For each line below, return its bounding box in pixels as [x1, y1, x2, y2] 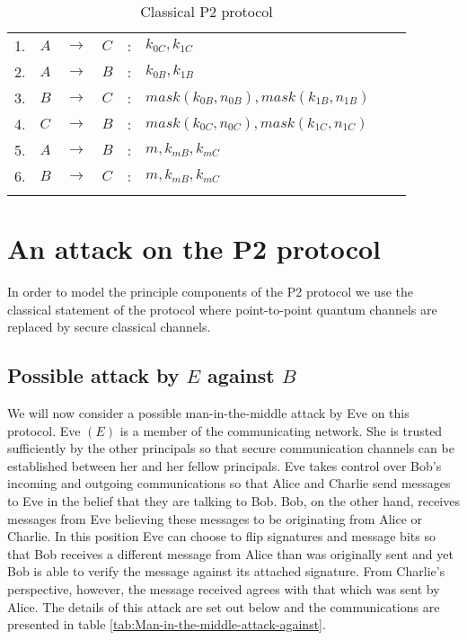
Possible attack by [7, 361, 180, 389]
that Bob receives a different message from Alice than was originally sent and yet [7, 544, 454, 563]
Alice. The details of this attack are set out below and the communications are [7, 597, 440, 616]
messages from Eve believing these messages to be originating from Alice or [7, 509, 423, 528]
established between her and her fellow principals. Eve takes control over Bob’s [7, 456, 442, 475]
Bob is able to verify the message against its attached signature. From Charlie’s [7, 562, 445, 581]
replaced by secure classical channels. [7, 317, 211, 336]
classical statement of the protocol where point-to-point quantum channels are [7, 299, 437, 318]
